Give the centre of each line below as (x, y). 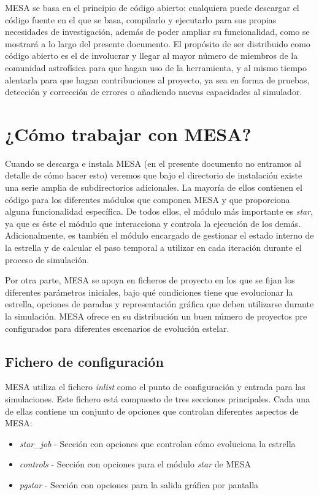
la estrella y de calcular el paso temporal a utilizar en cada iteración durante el (153, 247)
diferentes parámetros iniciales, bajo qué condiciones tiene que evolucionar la (149, 292)
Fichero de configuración (84, 361)
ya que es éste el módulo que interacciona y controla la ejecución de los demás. (153, 223)
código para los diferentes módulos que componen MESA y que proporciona (148, 199)
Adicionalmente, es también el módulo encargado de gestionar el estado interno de (159, 235)
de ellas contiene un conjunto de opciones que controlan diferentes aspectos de (152, 411)
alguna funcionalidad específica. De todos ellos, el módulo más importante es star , (159, 211)
